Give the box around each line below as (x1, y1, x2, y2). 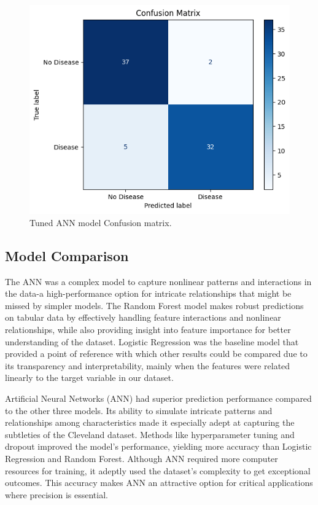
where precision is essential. (5, 488, 108, 501)
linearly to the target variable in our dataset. (5, 371, 174, 384)
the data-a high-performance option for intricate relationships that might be (5, 287, 292, 300)
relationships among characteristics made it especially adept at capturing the (5, 416, 295, 429)
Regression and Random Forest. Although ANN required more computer (5, 452, 278, 464)
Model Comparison (5, 246, 129, 265)
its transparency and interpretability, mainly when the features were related (5, 359, 290, 372)
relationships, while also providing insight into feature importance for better (5, 323, 291, 335)
